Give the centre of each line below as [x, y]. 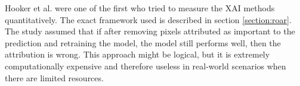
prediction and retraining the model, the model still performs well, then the [143, 42]
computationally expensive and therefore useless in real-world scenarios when [146, 66]
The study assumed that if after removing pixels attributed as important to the [150, 31]
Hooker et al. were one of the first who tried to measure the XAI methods [140, 8]
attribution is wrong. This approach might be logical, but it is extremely [137, 54]
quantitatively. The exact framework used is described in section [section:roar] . [148, 19]
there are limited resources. [54, 77]
